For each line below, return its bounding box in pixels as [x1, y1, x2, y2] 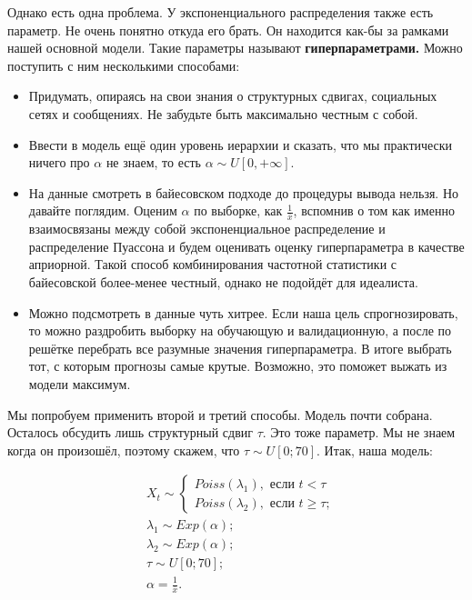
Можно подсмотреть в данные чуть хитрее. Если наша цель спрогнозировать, [28, 303, 458, 322]
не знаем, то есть [105, 153, 201, 172]
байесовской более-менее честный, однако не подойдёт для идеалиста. [28, 273, 418, 291]
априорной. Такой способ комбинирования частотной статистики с [28, 255, 397, 274]
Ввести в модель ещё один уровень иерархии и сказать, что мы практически [28, 135, 453, 154]
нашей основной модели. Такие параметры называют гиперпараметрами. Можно [7, 38, 463, 57]
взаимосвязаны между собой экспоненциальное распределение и [28, 219, 386, 238]
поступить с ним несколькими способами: [7, 55, 240, 75]
